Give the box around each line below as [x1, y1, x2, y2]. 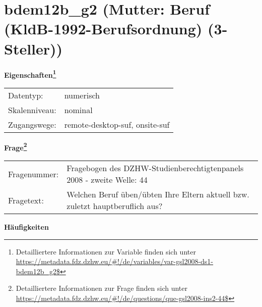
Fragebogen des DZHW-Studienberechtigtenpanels [67, 162, 244, 174]
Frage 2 [4, 140, 27, 152]
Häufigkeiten [4, 222, 49, 232]
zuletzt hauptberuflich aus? [67, 200, 163, 212]
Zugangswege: [8, 118, 56, 130]
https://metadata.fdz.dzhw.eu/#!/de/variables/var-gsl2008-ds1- [16, 256, 214, 267]
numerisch [64, 89, 100, 101]
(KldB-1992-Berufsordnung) [4, 18, 203, 39]
